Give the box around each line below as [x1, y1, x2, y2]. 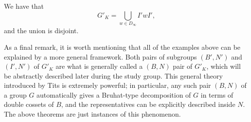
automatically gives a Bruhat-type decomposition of [36, 89, 191, 100]
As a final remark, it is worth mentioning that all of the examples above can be [4, 41, 241, 52]
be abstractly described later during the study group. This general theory [4, 70, 223, 81]
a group [4, 89, 27, 100]
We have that [4, 1, 44, 11]
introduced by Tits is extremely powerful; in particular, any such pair [4, 80, 211, 90]
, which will [206, 61, 241, 71]
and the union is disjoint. [4, 25, 79, 36]
